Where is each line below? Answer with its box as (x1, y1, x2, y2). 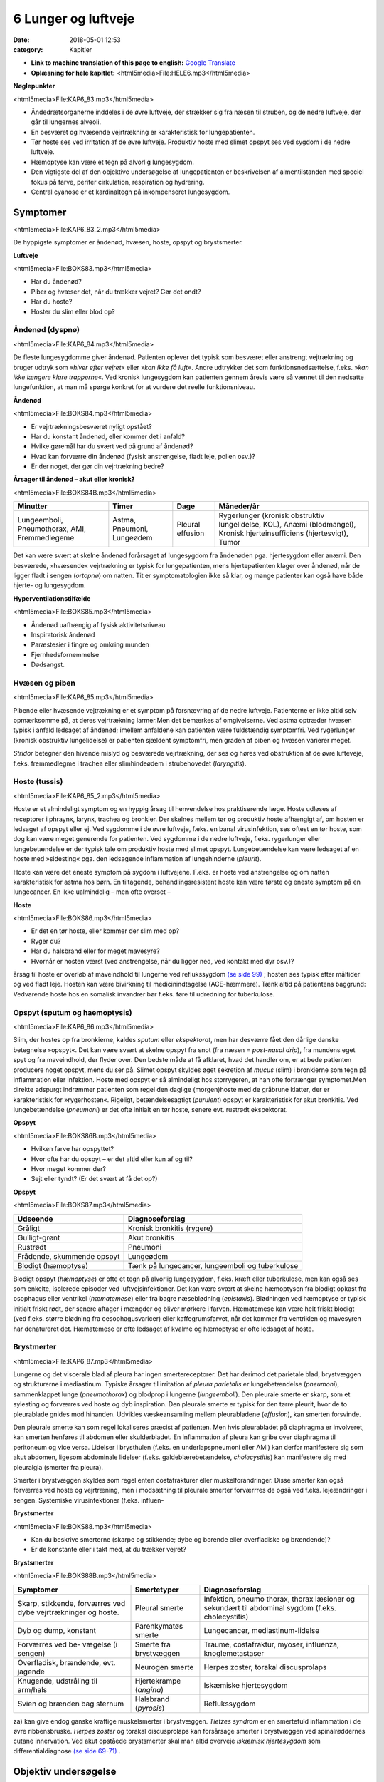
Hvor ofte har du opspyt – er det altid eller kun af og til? (31, 1155, 193, 1163)
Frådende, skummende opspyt (17, 1251, 120, 1261)
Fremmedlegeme (17, 533, 75, 543)
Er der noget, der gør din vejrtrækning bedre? (31, 462, 164, 470)
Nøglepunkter (13, 82, 55, 91)
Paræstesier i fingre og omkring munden (31, 640, 149, 649)
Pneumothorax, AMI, (17, 524, 87, 534)
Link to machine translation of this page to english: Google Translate (31, 58, 236, 67)
